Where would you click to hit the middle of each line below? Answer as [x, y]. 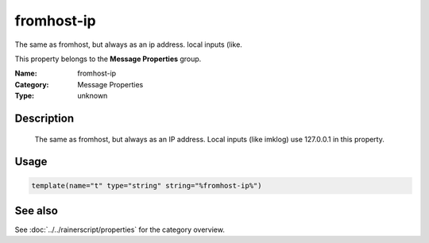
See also [37, 210]
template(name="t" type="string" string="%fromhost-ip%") [147, 185]
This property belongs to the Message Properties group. [108, 59]
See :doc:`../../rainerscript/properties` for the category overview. [120, 229]
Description [44, 118]
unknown [93, 96]
